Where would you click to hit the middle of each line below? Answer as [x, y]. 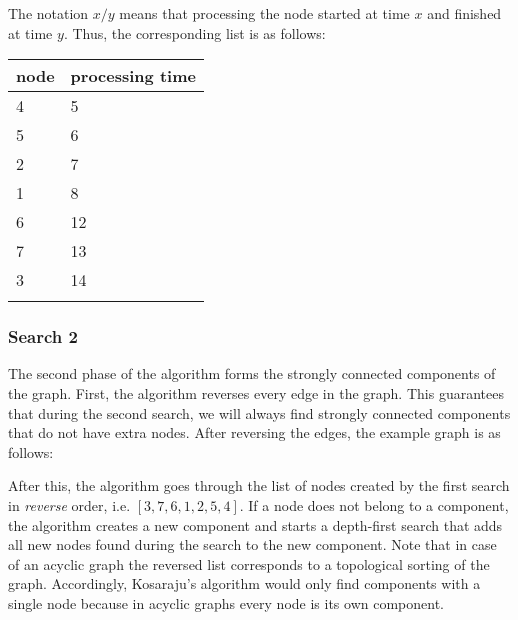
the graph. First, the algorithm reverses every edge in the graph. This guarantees [256, 393]
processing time [133, 76]
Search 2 [43, 336]
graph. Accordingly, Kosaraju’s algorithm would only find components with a [244, 583]
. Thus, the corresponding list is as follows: [194, 32]
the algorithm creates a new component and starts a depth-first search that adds [255, 524]
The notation [48, 13]
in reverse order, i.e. [69, 504]
